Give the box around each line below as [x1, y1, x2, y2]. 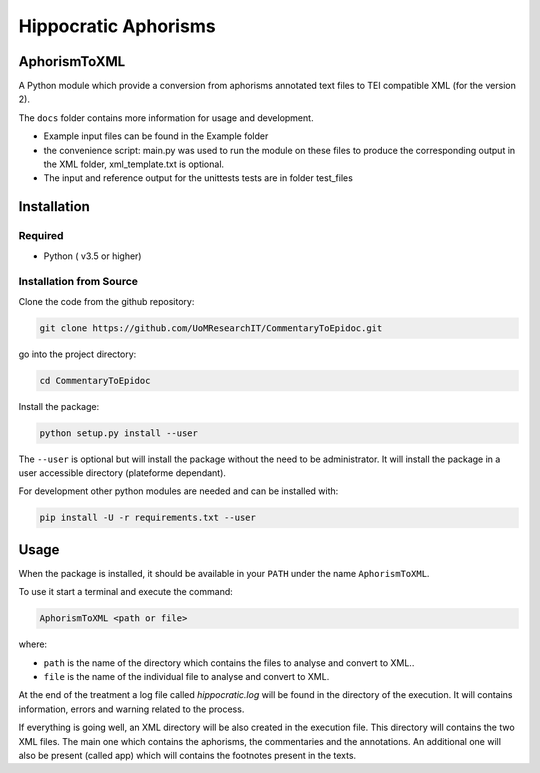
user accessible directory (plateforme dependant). [18, 467, 227, 479]
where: [18, 638, 48, 650]
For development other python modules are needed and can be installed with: [18, 485, 339, 497]
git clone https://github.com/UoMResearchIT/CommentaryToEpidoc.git [39, 322, 383, 334]
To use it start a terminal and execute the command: [18, 586, 234, 598]
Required [18, 229, 64, 243]
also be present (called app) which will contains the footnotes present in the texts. [18, 749, 357, 761]
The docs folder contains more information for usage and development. [18, 111, 314, 124]
